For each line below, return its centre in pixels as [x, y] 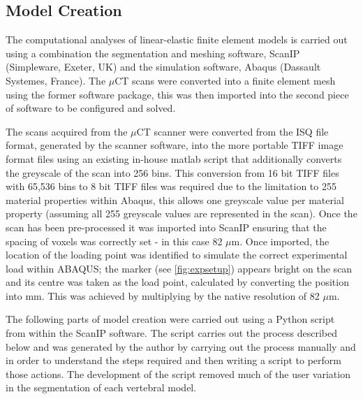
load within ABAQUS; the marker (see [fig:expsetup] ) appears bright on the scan [179, 268]
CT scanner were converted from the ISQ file [232, 131]
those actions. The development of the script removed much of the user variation [178, 373]
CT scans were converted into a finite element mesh [225, 80]
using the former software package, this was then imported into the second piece [177, 94]
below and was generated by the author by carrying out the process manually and [181, 346]
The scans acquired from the [67, 131]
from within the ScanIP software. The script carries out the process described [171, 333]
